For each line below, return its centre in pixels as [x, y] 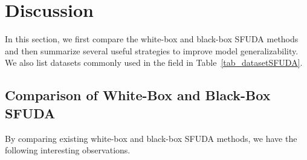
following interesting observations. [68, 150]
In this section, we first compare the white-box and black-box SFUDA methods [152, 39]
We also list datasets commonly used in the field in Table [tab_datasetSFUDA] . [154, 62]
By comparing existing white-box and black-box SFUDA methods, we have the [151, 138]
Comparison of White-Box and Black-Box [138, 95]
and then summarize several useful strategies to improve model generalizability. [152, 50]
